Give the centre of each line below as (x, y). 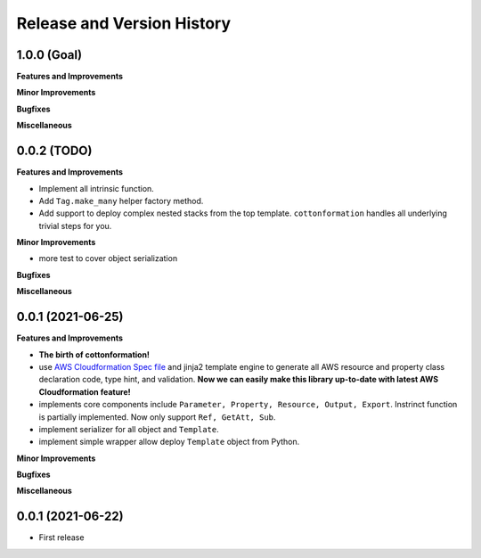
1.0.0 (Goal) (49, 55)
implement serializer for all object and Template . (129, 429)
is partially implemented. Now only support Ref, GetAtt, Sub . (157, 417)
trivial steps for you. (75, 226)
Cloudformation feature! (85, 391)
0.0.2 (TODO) (54, 151)
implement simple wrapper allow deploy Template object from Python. (169, 442)
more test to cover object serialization (108, 258)
